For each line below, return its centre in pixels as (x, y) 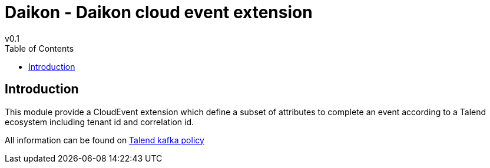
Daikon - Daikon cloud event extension (159, 12)
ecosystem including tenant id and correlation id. (100, 122)
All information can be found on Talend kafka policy (105, 140)
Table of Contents (39, 48)
